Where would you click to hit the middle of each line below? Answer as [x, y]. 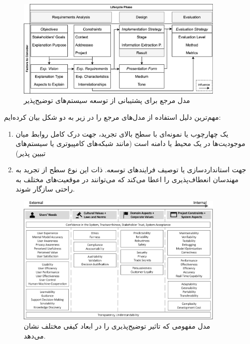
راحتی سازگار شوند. [45, 189]
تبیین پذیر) [30, 153]
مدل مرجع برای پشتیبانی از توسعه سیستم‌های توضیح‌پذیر [107, 100]
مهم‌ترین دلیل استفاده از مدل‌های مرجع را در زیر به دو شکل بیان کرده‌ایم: [112, 117]
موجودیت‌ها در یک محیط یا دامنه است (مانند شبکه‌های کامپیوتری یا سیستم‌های [130, 143]
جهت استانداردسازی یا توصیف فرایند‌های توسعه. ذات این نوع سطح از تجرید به [131, 170]
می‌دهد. [35, 335]
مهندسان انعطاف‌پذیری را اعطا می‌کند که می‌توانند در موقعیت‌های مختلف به [127, 179]
